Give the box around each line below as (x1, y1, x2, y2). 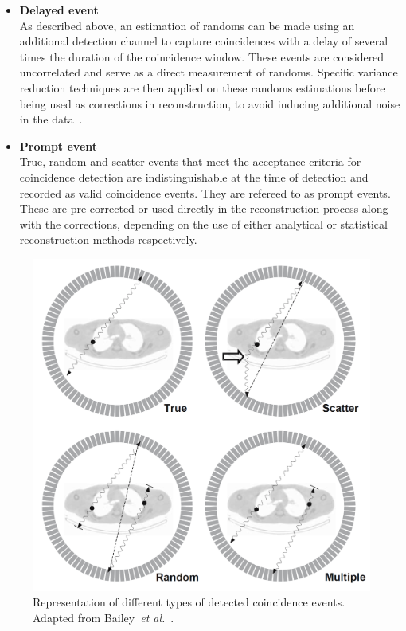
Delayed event (19, 2, 99, 18)
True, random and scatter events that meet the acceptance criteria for (19, 153, 361, 170)
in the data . (19, 111, 83, 127)
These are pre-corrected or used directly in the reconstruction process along (19, 200, 388, 217)
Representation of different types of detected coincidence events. (33, 594, 345, 610)
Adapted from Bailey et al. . (33, 609, 174, 626)
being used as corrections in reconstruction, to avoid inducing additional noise (19, 95, 400, 112)
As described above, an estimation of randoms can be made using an (19, 17, 355, 33)
